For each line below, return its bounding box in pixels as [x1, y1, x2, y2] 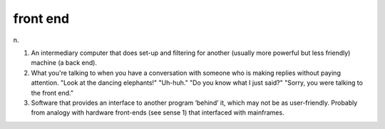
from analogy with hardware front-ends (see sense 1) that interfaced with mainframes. [31, 108, 284, 117]
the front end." [31, 88, 74, 97]
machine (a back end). [31, 58, 98, 67]
